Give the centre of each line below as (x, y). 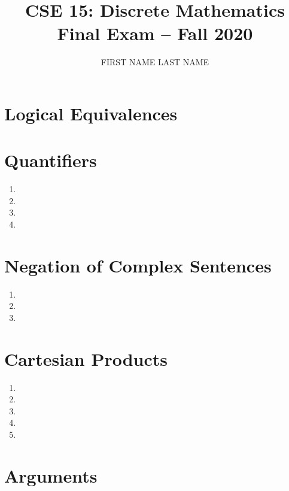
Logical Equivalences (91, 113)
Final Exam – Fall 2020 (155, 33)
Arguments (51, 475)
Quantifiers (51, 160)
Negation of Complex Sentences (138, 265)
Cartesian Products (86, 358)
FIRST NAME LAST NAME (155, 62)
